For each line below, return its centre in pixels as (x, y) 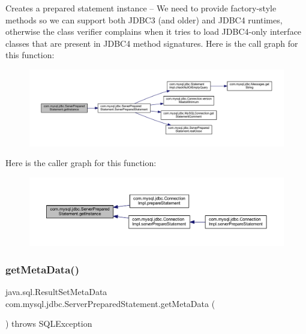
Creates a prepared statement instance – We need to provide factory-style (141, 8)
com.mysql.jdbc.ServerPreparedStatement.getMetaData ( (110, 303)
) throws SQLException (49, 324)
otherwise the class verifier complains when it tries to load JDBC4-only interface (154, 31)
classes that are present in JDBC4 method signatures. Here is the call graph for (152, 43)
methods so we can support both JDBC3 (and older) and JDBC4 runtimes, (144, 19)
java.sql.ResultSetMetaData (56, 292)
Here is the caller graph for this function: (81, 163)
